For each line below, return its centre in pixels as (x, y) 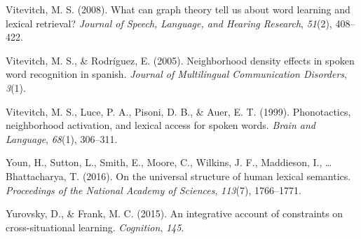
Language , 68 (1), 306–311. (62, 138)
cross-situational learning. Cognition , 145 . (95, 227)
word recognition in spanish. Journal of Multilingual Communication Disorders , (176, 74)
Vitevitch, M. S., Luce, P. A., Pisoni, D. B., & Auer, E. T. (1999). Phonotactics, (178, 111)
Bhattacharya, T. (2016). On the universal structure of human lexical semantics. (178, 176)
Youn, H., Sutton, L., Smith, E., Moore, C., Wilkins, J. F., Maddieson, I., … (169, 162)
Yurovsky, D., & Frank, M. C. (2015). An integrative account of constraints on (175, 213)
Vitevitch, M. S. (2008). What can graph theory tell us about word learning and (178, 9)
